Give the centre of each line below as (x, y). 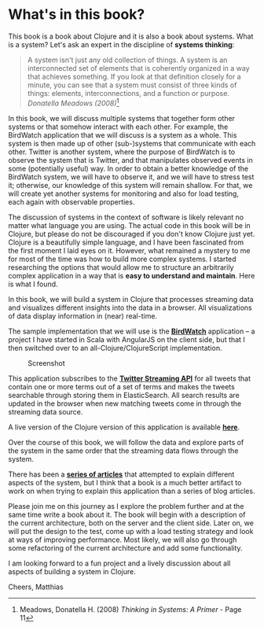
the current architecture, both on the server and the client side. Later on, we (131, 523)
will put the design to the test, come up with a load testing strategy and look (131, 531)
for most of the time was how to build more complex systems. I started (123, 259)
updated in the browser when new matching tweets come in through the (125, 403)
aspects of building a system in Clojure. (72, 571)
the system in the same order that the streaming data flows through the (123, 451)
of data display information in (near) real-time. (83, 315)
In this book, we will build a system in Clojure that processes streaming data (131, 299)
